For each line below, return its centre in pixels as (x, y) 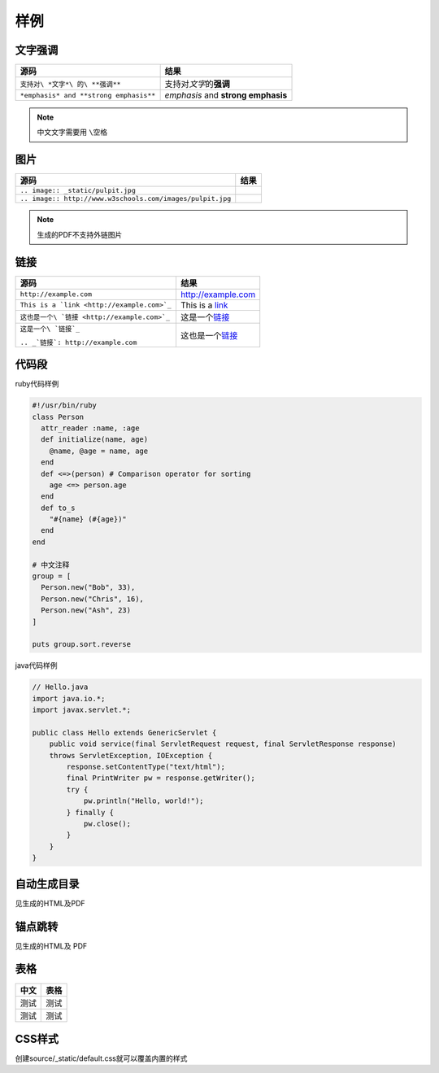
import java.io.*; (69, 698)
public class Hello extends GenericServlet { (124, 733)
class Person (58, 417)
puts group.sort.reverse (82, 644)
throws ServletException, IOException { (131, 755)
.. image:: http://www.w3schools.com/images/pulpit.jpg (126, 199)
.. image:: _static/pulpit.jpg (78, 191)
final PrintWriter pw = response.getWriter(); (161, 778)
